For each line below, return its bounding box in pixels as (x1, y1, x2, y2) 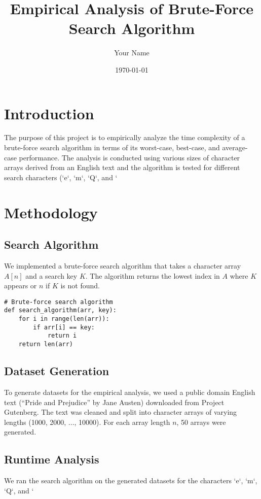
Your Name (114, 47, 150, 58)
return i (47, 332, 77, 340)
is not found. (60, 280, 100, 291)
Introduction (4, 103, 94, 123)
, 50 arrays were (176, 416, 226, 427)
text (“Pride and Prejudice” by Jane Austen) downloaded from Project (4, 396, 225, 407)
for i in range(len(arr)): (18, 315, 109, 323)
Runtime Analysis (4, 451, 99, 467)
